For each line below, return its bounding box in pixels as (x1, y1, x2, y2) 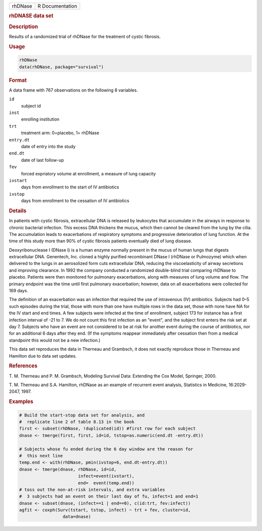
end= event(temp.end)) (78, 480, 134, 485)
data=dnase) (62, 514, 91, 519)
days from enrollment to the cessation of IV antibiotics (21, 198, 130, 203)
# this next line (19, 453, 63, 458)
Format (9, 77, 27, 83)
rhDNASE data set (9, 13, 53, 19)
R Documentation (37, 3, 78, 9)
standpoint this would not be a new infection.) (9, 337, 100, 343)
